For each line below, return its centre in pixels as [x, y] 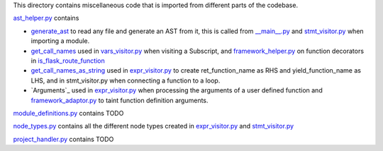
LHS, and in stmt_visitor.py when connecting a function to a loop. [126, 80]
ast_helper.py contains [46, 18]
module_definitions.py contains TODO [68, 113]
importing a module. [60, 41]
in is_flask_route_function [68, 61]
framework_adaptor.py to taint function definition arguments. [120, 100]
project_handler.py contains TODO [63, 139]
